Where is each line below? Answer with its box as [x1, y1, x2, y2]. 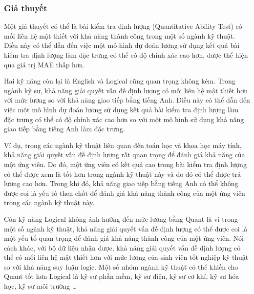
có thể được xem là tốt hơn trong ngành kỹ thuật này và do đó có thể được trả [4, 168, 241, 179]
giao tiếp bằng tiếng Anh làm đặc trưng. [4, 124, 125, 134]
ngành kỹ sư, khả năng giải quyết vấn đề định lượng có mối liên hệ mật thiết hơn [4, 85, 248, 95]
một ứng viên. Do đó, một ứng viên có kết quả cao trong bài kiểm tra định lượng [4, 159, 247, 169]
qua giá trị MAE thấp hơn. [4, 59, 85, 69]
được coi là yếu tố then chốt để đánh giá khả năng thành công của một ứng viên [4, 188, 245, 198]
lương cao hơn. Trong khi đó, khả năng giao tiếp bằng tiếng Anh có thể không [4, 178, 238, 189]
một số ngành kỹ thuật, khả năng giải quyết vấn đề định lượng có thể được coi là [4, 223, 248, 233]
